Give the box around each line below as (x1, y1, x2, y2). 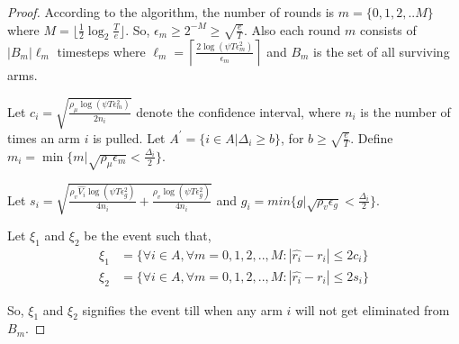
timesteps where (57, 41, 146, 60)
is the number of (360, 102, 451, 121)
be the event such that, (84, 226, 211, 245)
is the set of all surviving (313, 41, 450, 60)
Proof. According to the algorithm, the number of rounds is (7, 3, 335, 21)
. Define (350, 128, 393, 147)
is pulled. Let (93, 128, 166, 147)
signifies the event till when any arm (82, 300, 283, 319)
